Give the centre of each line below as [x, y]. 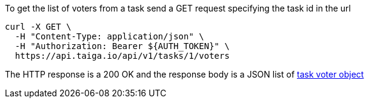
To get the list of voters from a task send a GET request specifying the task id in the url [178, 8]
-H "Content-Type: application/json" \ [109, 36]
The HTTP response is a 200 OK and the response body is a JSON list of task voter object [184, 74]
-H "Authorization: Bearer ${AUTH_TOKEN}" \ [122, 46]
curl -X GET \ [38, 27]
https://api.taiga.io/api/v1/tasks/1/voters [122, 56]
